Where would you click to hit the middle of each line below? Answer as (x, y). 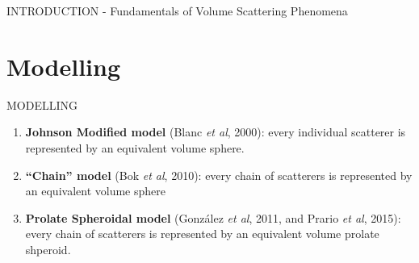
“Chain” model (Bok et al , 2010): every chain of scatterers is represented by (219, 175)
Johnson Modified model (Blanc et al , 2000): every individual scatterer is (216, 132)
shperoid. (48, 249)
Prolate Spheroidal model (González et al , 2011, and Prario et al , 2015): (213, 217)
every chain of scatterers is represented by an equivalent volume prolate (202, 234)
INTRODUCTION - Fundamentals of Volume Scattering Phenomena (177, 10)
